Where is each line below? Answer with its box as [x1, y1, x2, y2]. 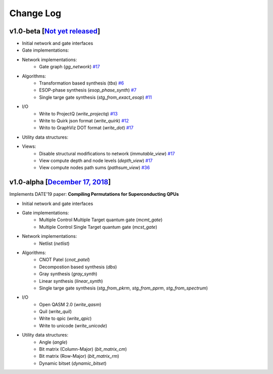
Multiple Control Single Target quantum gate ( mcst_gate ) [39, 224, 158, 230]
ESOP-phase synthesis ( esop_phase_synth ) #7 [39, 87, 136, 93]
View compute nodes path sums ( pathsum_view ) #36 [39, 164, 150, 171]
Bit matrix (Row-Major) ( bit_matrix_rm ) [39, 353, 119, 359]
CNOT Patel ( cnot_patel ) [39, 257, 90, 263]
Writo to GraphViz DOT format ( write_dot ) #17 [39, 124, 134, 131]
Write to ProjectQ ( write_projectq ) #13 [39, 110, 118, 116]
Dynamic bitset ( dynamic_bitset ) [39, 360, 107, 366]
